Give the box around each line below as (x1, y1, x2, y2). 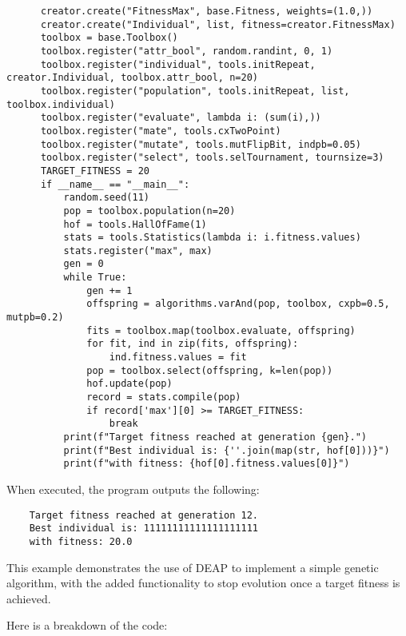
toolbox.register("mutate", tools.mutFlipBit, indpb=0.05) (40, 138, 361, 150)
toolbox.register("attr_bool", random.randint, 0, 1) (40, 45, 333, 57)
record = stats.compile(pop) (86, 392, 241, 403)
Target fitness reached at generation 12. (29, 509, 258, 521)
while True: (63, 272, 127, 284)
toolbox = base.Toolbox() (40, 32, 178, 44)
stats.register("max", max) (63, 244, 213, 256)
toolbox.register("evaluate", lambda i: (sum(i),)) (40, 112, 321, 124)
